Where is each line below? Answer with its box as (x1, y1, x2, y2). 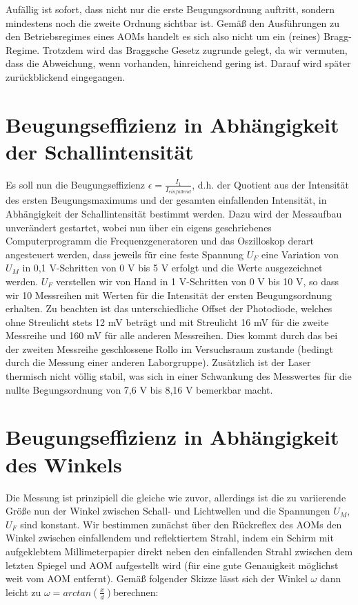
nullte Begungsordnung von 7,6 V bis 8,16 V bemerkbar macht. (6, 382, 273, 396)
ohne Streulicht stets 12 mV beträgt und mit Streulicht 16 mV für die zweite (6, 314, 329, 329)
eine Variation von (261, 247, 339, 261)
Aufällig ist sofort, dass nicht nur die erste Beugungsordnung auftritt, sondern (6, 2, 335, 16)
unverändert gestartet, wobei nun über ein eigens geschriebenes (6, 220, 272, 234)
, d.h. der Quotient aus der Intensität (192, 177, 350, 191)
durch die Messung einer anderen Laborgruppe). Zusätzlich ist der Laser (6, 355, 311, 369)
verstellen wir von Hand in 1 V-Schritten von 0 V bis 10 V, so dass (56, 273, 339, 288)
